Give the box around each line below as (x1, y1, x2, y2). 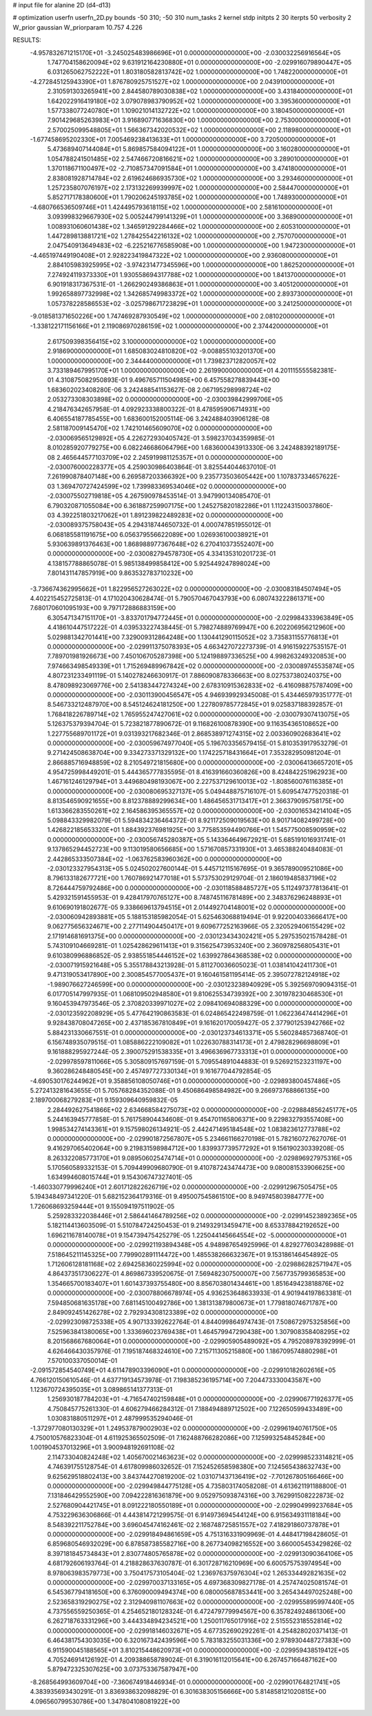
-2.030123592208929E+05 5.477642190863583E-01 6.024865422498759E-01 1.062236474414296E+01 (47, 1009, 348, 1017)
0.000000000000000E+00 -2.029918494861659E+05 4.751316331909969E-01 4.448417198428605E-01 (47, 1530, 348, 1538)
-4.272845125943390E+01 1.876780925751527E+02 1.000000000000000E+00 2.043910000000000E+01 (30, 77, 335, 85)
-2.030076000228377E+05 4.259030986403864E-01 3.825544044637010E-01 (47, 463, 276, 471)
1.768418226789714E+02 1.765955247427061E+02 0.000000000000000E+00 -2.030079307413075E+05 (47, 710, 350, 718)
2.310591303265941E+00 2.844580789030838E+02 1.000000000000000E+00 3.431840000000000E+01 (47, 87, 353, 96)
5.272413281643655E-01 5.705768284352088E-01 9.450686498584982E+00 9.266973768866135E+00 (30, 1086, 330, 1094)
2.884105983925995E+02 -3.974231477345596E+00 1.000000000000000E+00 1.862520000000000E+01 (47, 261, 355, 269)
